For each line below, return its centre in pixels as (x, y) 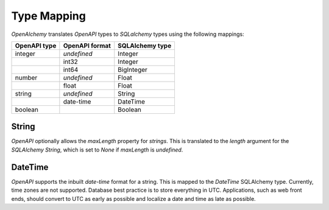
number (26, 77)
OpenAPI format (87, 46)
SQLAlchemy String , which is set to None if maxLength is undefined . (97, 150)
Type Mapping (49, 16)
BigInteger (133, 69)
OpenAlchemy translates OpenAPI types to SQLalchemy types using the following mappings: (128, 34)
